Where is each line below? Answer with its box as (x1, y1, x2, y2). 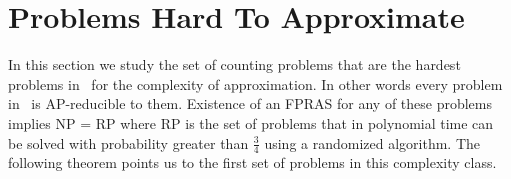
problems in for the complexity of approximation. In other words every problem (8, 73, 503, 94)
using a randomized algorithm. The (264, 132, 481, 153)
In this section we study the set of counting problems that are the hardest (8, 54, 461, 75)
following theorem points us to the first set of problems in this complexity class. (8, 152, 497, 173)
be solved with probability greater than (8, 132, 249, 153)
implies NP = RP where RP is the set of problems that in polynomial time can (8, 112, 494, 133)
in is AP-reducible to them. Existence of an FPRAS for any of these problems (8, 93, 493, 114)
